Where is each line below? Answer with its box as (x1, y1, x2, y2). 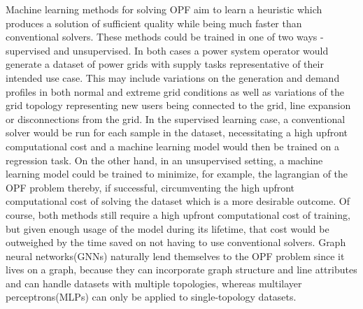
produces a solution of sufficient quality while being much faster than (6, 15, 302, 30)
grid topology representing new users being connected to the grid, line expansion (6, 98, 351, 113)
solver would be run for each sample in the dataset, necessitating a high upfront (6, 125, 348, 140)
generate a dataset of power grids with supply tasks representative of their (6, 57, 324, 71)
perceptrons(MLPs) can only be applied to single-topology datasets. (6, 289, 297, 304)
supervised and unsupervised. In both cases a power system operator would (6, 43, 329, 57)
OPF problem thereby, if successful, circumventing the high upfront (6, 180, 295, 194)
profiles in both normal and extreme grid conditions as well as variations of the (6, 84, 344, 99)
